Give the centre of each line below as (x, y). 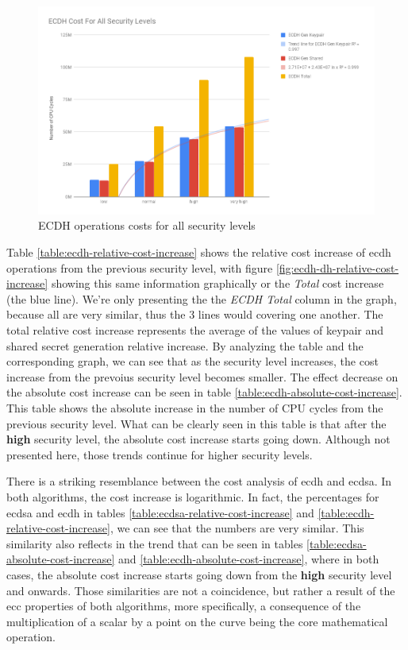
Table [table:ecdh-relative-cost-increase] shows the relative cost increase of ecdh (199, 252)
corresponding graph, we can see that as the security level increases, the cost (192, 361)
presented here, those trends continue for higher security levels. (160, 454)
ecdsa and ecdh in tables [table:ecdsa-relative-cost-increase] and (160, 512)
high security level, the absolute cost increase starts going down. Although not (198, 439)
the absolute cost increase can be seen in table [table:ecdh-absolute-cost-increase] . (204, 392)
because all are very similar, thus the (96, 314)
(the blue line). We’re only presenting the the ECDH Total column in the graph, (202, 298)
